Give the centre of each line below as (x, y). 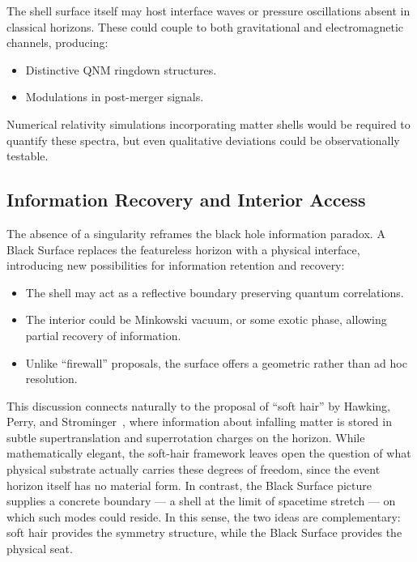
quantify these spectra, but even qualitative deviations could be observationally (203, 140)
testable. (28, 156)
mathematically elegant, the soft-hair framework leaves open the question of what (209, 453)
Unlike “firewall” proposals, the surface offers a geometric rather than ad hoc (216, 362)
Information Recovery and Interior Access (186, 200)
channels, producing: (57, 43)
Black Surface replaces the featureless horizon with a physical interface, (183, 249)
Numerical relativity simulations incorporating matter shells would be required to (208, 123)
